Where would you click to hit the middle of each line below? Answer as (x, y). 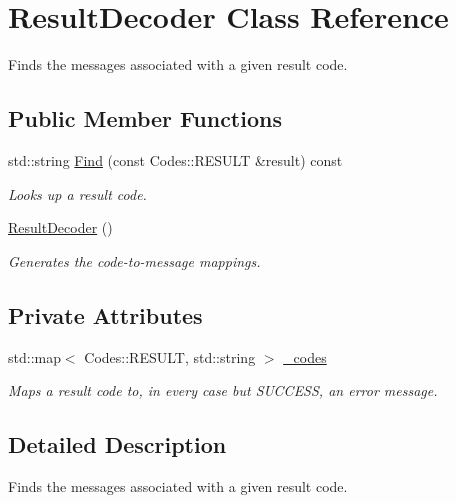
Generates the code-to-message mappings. (134, 260)
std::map (34, 356)
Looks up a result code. (77, 193)
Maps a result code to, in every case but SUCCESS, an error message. (223, 390)
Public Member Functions (145, 118)
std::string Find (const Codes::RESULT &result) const (175, 159)
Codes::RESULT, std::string (170, 356)
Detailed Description (117, 444)
